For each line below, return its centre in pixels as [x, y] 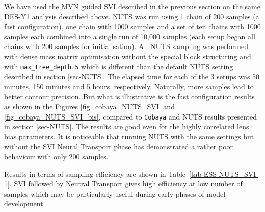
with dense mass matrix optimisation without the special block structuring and [128, 56]
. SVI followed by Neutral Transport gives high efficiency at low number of [126, 184]
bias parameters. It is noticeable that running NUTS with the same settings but [129, 136]
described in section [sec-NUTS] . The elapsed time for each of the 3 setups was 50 [132, 76]
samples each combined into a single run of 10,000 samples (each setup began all [130, 36]
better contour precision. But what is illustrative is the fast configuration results [129, 96]
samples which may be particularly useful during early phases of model [115, 193]
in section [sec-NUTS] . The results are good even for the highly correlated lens [127, 126]
